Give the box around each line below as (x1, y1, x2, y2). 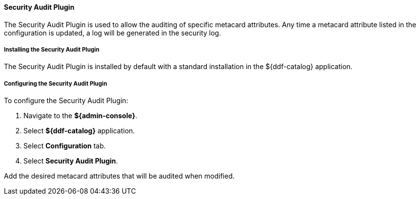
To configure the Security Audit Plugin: (4, 96, 128, 105)
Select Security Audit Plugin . (23, 157, 118, 165)
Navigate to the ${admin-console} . (23, 111, 138, 120)
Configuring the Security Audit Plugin (4, 80, 107, 87)
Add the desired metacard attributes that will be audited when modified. (4, 172, 235, 181)
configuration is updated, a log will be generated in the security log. (4, 28, 221, 37)
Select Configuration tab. (23, 142, 106, 150)
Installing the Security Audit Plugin (4, 46, 100, 53)
